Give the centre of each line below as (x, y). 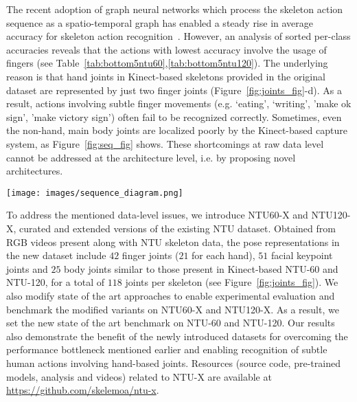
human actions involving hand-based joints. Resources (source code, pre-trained (173, 362)
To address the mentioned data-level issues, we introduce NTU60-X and (157, 215)
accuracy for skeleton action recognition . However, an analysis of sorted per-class (178, 36)
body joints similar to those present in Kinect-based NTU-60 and (201, 268)
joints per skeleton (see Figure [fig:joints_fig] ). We (232, 282)
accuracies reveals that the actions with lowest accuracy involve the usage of (166, 49)
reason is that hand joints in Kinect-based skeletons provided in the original (166, 76)
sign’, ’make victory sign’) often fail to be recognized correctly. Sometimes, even (174, 116)
